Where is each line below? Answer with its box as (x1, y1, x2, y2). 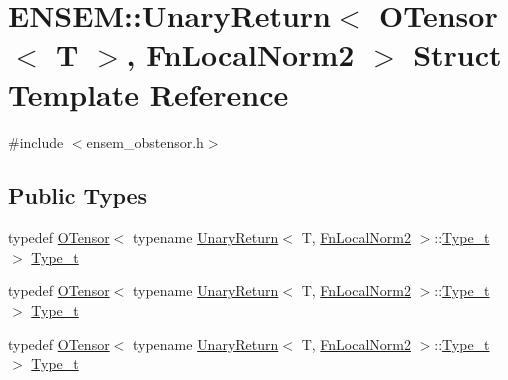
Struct (413, 34, 502, 75)
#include (8, 131, 64, 152)
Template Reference (8, 73, 289, 114)
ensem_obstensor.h (86, 131, 204, 152)
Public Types (8, 180, 148, 211)
